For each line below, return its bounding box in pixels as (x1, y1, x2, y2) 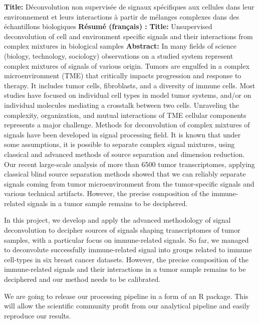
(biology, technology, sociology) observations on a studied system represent (4, 50, 233, 61)
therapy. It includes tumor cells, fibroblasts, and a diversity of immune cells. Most (4, 80, 255, 90)
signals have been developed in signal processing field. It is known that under (4, 129, 241, 139)
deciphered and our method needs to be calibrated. (4, 274, 161, 284)
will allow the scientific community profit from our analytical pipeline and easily (4, 300, 250, 311)
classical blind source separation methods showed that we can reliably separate (4, 169, 246, 179)
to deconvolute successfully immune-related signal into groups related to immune (4, 244, 252, 255)
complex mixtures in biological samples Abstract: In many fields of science (4, 41, 236, 51)
